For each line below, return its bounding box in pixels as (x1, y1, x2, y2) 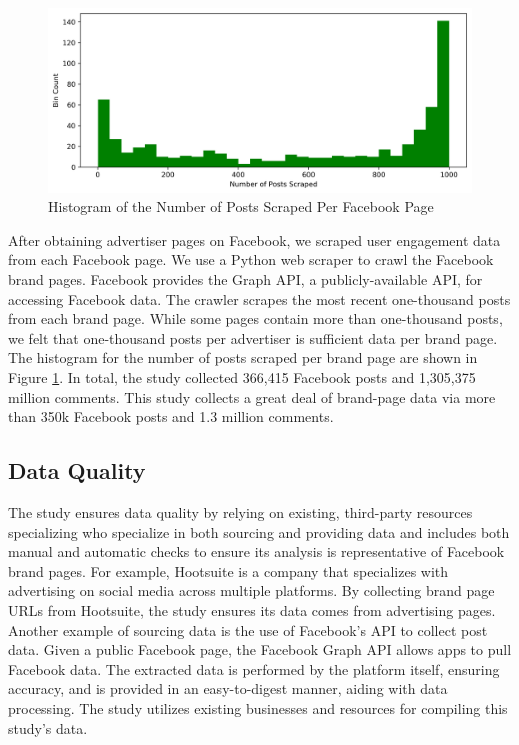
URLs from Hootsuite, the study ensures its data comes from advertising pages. (8, 599, 496, 620)
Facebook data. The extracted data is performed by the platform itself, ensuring (8, 658, 500, 679)
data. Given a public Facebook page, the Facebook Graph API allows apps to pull (8, 639, 512, 660)
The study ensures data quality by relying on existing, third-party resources (8, 502, 473, 522)
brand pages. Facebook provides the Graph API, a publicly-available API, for (8, 269, 483, 290)
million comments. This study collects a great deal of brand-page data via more (8, 386, 496, 407)
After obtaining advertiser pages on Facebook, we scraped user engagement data (8, 229, 501, 250)
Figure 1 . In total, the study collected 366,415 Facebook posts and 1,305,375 (8, 367, 476, 388)
